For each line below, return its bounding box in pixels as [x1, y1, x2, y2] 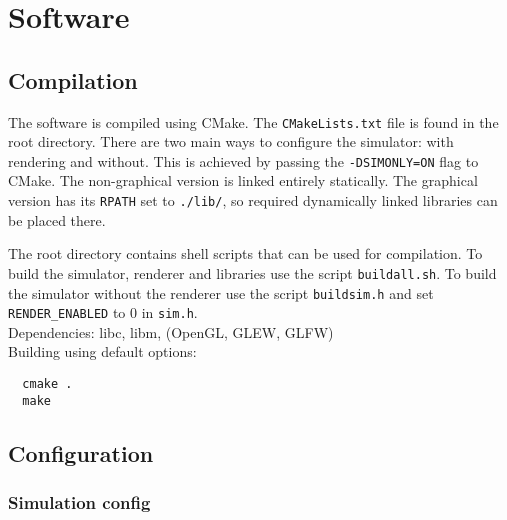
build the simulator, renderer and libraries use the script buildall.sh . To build [8, 262, 497, 283]
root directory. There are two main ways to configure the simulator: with [8, 131, 454, 152]
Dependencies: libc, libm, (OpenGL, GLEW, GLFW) [8, 321, 334, 342]
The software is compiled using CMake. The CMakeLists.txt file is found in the [8, 111, 499, 132]
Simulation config [8, 490, 151, 515]
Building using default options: [8, 341, 197, 362]
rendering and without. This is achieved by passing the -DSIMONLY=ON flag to [8, 150, 479, 171]
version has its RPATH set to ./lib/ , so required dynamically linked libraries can [8, 190, 498, 211]
